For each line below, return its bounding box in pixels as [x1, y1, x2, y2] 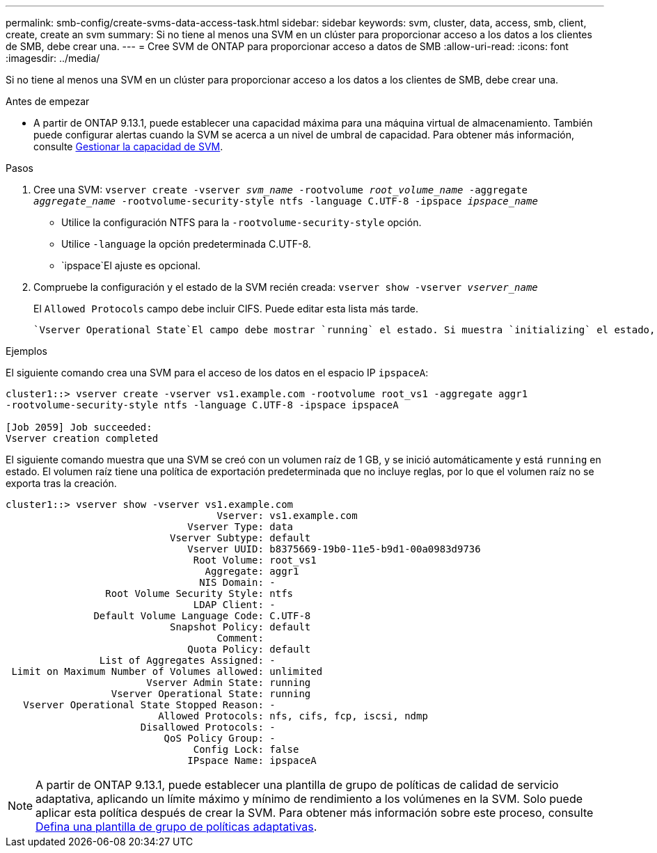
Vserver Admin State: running [146, 677, 311, 688]
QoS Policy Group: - [164, 733, 276, 744]
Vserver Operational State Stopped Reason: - [23, 699, 276, 710]
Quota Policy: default [187, 644, 311, 655]
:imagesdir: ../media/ [6, 52, 100, 64]
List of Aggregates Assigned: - [99, 655, 276, 666]
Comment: [216, 632, 264, 644]
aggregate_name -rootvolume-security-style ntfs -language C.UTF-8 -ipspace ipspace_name [33, 196, 538, 207]
